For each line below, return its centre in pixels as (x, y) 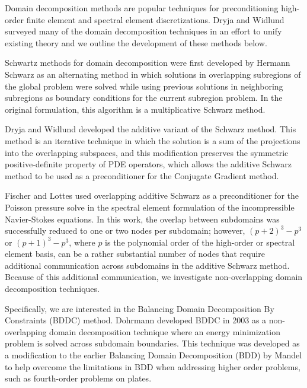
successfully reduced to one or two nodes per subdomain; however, (125, 230)
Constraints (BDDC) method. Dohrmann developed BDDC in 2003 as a (136, 320)
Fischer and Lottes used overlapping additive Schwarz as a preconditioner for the (152, 195)
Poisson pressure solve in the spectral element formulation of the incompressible (150, 207)
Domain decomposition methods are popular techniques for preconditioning (142, 8)
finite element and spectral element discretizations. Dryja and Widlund (155, 19)
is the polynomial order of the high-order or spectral (200, 242)
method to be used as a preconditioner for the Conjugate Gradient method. (142, 175)
